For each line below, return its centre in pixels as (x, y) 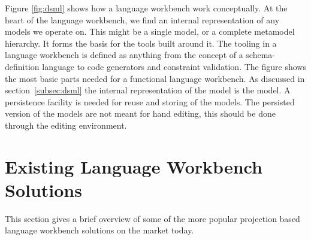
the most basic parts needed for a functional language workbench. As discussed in (155, 78)
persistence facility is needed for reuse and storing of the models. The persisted (150, 101)
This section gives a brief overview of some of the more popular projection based (153, 218)
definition (22, 66)
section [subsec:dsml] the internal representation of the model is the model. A (148, 90)
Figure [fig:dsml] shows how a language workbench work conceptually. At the (146, 8)
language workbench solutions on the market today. (99, 230)
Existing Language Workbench (134, 166)
